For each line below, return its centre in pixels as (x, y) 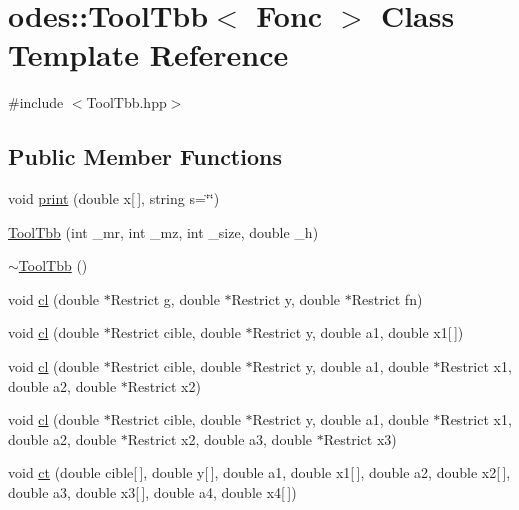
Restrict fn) (387, 298)
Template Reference (148, 54)
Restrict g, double (165, 298)
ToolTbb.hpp (126, 102)
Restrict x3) (360, 438)
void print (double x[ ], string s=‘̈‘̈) (114, 198)
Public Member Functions (145, 156)
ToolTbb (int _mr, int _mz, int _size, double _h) (163, 231)
